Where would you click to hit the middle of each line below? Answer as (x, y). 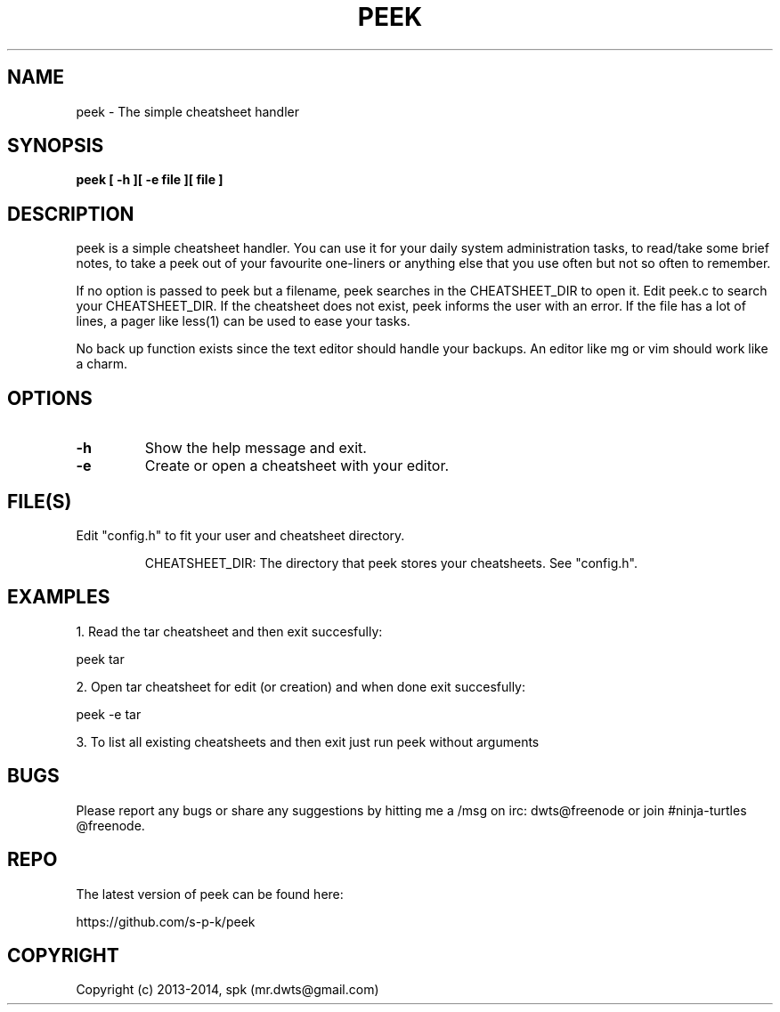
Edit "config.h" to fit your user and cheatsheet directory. (240, 535)
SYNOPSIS (56, 146)
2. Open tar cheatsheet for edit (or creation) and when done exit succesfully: (301, 686)
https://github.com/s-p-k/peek (166, 921)
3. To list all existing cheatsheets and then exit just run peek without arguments (308, 741)
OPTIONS (50, 398)
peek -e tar (109, 714)
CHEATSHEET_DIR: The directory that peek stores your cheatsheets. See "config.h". (391, 563)
